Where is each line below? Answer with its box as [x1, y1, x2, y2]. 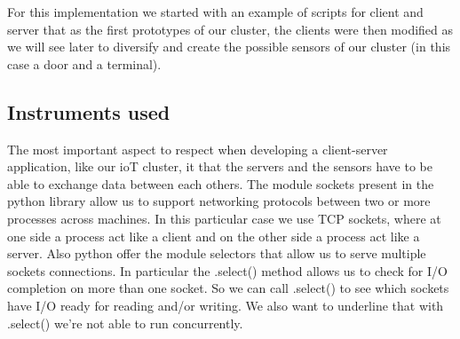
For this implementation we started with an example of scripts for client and [7, 3, 424, 20]
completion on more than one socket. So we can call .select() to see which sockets [7, 279, 449, 297]
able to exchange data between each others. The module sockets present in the [7, 174, 434, 193]
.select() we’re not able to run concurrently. [7, 313, 243, 332]
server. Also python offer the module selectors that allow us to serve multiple [7, 244, 426, 263]
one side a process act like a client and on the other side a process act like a [7, 226, 420, 245]
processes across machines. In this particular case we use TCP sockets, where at [7, 209, 441, 227]
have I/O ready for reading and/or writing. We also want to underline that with [7, 296, 444, 314]
